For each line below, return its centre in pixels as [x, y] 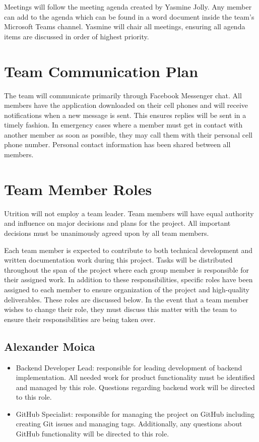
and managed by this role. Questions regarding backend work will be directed [135, 387]
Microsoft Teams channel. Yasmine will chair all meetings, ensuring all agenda [125, 26]
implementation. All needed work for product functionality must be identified [135, 377]
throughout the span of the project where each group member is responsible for [126, 269]
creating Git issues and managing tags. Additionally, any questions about [129, 424]
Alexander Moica [50, 346]
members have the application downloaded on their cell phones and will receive [126, 105]
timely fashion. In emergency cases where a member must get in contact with [123, 125]
